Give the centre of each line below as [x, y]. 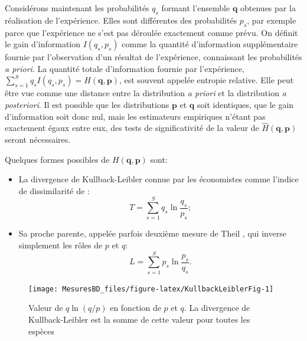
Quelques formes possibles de [57, 159]
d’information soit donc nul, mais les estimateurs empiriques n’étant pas [135, 116]
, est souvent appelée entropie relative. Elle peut [206, 80]
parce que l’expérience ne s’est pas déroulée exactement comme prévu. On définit [151, 32]
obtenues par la [268, 8]
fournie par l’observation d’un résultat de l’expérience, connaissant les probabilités [153, 57]
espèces [42, 331]
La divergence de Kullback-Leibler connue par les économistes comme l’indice [159, 179]
